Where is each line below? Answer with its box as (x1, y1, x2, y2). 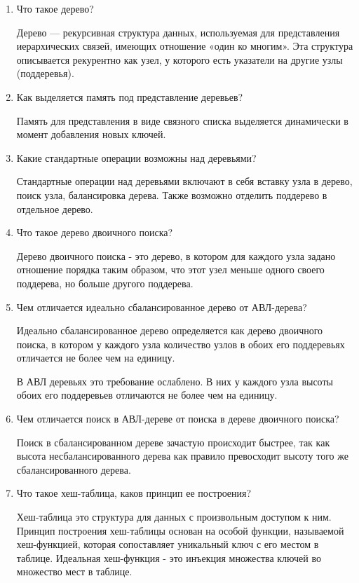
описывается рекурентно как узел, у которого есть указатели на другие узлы (16, 52, 343, 67)
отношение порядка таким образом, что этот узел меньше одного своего (16, 262, 325, 277)
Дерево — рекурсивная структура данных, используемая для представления (16, 25, 340, 39)
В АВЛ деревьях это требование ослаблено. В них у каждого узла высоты (16, 373, 333, 388)
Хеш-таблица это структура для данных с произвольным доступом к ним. (16, 509, 332, 524)
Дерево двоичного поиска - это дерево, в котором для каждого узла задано (16, 248, 336, 263)
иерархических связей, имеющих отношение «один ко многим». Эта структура (16, 39, 353, 53)
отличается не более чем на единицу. (16, 350, 175, 365)
